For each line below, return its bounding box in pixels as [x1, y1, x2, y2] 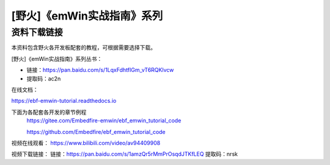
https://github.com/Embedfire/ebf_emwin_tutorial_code [26, 128, 166, 135]
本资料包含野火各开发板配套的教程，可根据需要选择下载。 [11, 44, 156, 51]
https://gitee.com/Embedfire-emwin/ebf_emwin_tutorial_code [26, 117, 182, 124]
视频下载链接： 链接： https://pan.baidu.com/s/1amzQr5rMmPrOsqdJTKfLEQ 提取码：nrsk [11, 150, 238, 158]
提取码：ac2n [26, 75, 61, 82]
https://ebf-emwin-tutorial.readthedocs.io [11, 97, 117, 105]
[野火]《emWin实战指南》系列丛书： [11, 55, 103, 62]
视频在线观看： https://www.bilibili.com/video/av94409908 [11, 139, 161, 146]
